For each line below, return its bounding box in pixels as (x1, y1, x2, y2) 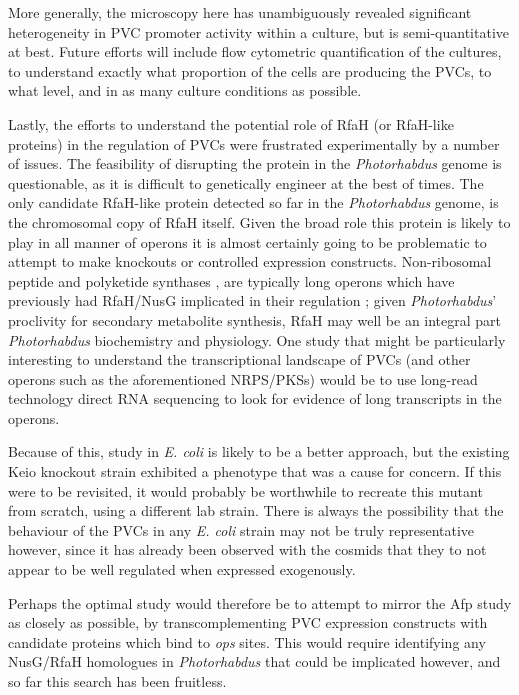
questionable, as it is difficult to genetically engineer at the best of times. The (8, 172, 484, 193)
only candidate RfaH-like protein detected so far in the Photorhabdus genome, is (8, 192, 499, 213)
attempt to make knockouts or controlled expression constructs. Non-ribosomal (8, 251, 492, 272)
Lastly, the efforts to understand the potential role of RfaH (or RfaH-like (8, 113, 454, 134)
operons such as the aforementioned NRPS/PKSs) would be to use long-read (8, 368, 478, 389)
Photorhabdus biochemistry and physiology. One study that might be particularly (8, 329, 506, 350)
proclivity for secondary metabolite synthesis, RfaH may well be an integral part (8, 309, 502, 330)
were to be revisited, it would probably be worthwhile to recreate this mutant (8, 480, 483, 501)
